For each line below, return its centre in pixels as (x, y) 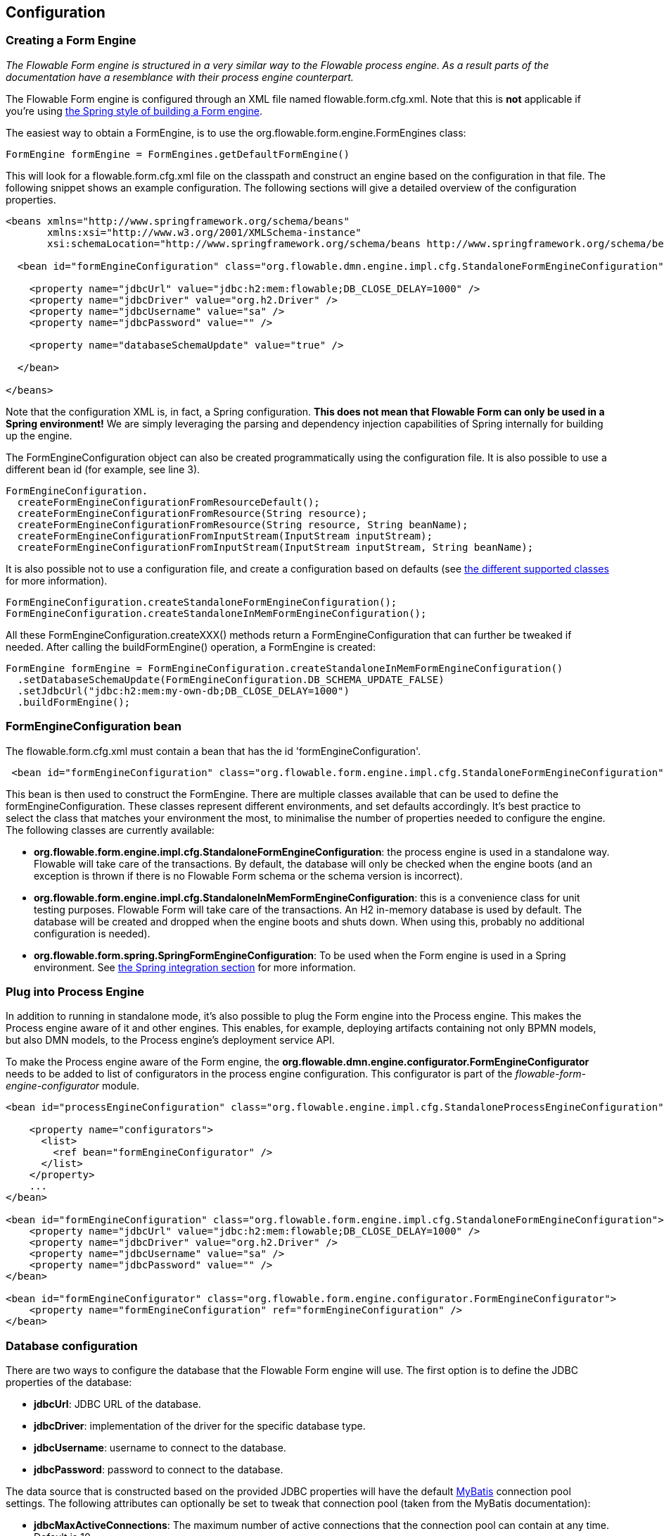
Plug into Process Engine (75, 991)
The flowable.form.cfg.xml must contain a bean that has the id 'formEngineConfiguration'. (213, 751)
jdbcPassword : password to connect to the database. (159, 1470)
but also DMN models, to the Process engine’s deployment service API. (170, 1040)
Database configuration (72, 1345)
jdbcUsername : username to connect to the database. (160, 1448)
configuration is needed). (92, 933)
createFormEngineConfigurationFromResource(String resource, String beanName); (243, 524)
